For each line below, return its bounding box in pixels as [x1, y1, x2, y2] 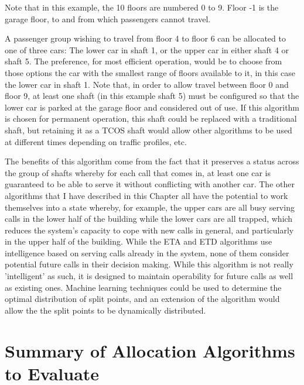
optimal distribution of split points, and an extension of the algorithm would [5, 293, 280, 305]
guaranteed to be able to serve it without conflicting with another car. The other [5, 178, 295, 190]
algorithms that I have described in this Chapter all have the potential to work [5, 189, 288, 201]
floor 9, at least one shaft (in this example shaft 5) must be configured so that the [5, 90, 299, 102]
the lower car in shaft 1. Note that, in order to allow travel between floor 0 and [5, 78, 289, 90]
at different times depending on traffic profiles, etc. [5, 135, 187, 147]
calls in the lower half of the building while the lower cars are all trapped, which [5, 212, 293, 225]
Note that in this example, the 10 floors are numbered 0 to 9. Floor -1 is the [5, 1, 279, 13]
